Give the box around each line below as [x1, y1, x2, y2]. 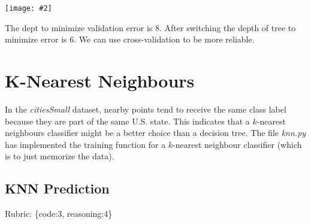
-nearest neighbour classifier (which [173, 138, 302, 150]
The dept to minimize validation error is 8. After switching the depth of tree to [5, 21, 296, 34]
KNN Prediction [5, 179, 110, 198]
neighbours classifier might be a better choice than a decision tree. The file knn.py [5, 126, 306, 139]
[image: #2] [5, 4, 52, 13]
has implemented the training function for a [5, 138, 166, 150]
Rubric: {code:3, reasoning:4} [5, 207, 113, 220]
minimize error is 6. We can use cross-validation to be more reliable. [5, 33, 255, 46]
